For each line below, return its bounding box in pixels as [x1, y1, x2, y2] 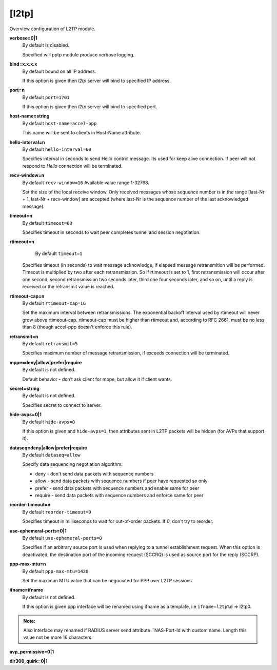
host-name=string [9, 113, 50, 119]
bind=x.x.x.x [9, 61, 37, 67]
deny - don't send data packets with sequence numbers [35, 470, 154, 477]
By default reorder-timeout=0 [22, 508, 92, 515]
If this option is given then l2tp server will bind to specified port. [22, 104, 157, 110]
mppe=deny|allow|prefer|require [9, 359, 82, 365]
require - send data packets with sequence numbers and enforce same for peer [35, 492, 204, 499]
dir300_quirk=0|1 [9, 658, 48, 664]
